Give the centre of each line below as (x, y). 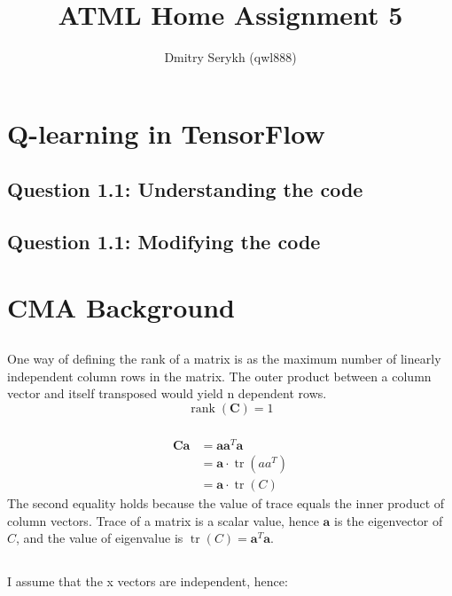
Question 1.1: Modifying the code (164, 242)
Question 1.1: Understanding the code (185, 189)
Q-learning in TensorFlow (166, 133)
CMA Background (121, 306)
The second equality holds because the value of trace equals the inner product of (226, 503)
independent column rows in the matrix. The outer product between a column (219, 376)
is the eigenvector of (389, 520)
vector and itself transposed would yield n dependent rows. (167, 393)
